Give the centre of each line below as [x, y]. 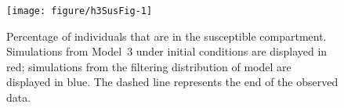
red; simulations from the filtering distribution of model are [149, 66]
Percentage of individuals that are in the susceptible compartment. [167, 36]
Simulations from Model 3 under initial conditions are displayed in [167, 51]
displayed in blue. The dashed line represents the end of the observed [172, 82]
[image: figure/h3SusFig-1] [80, 11]
